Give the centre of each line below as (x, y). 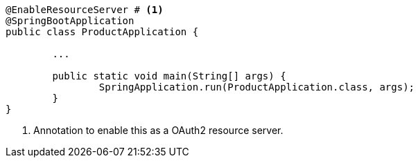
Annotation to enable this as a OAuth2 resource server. (158, 130)
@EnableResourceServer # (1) (85, 10)
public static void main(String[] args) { (169, 76)
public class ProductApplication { (102, 32)
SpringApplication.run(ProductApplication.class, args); (257, 87)
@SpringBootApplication (70, 21)
